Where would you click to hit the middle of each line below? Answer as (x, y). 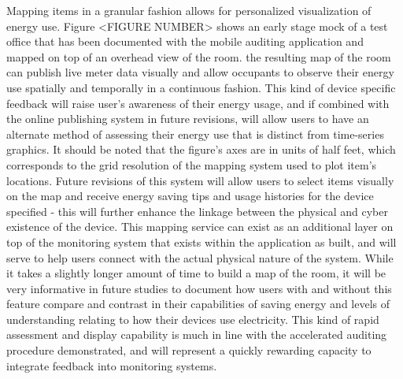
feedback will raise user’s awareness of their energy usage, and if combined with (198, 103)
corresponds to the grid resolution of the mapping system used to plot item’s (192, 164)
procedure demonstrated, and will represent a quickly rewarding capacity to (189, 350)
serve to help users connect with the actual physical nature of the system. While (200, 257)
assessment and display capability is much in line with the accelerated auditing (197, 334)
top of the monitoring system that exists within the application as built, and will (201, 242)
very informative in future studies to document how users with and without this (199, 288)
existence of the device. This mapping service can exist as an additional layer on (200, 227)
